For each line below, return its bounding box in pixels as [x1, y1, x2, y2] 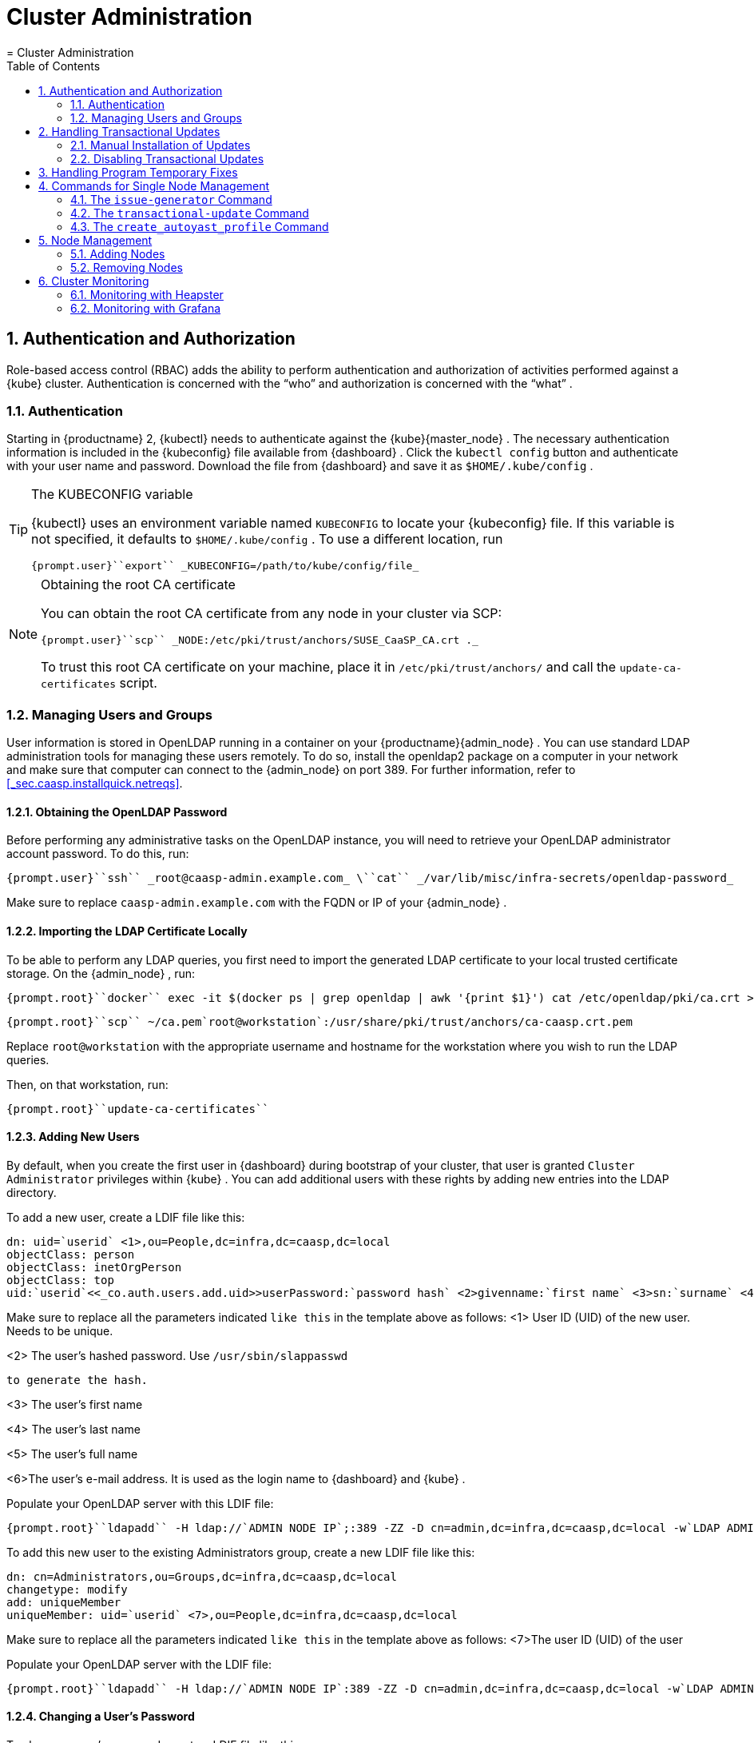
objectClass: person [6, 1247, 135, 1261]
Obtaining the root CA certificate [41, 576, 236, 593]
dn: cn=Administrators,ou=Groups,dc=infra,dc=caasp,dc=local [6, 1569, 397, 1583]
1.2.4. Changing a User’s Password [6, 1709, 195, 1724]
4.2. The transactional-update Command [70, 205, 309, 220]
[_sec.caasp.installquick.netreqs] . [6, 776, 183, 791]
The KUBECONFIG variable [31, 486, 193, 503]
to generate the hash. [6, 1373, 149, 1386]
